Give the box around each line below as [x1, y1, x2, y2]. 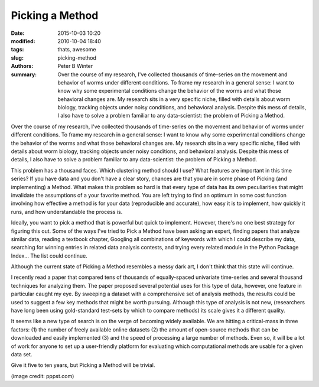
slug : [11, 54, 24, 61]
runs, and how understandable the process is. [11, 208, 123, 215]
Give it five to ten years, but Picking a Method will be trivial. [11, 362, 155, 369]
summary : [11, 71, 37, 78]
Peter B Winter [57, 63, 93, 70]
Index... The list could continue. [11, 252, 88, 259]
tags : [11, 46, 24, 53]
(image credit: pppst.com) [11, 372, 74, 379]
